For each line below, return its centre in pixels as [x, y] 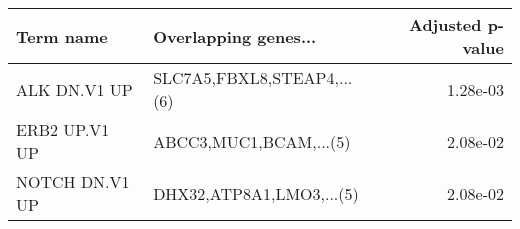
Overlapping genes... [235, 36]
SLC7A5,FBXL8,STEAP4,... [253, 77]
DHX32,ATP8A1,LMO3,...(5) [256, 193]
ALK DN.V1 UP [74, 89]
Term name [62, 36]
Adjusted [445, 24]
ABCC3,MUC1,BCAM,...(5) [252, 141]
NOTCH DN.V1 [73, 181]
